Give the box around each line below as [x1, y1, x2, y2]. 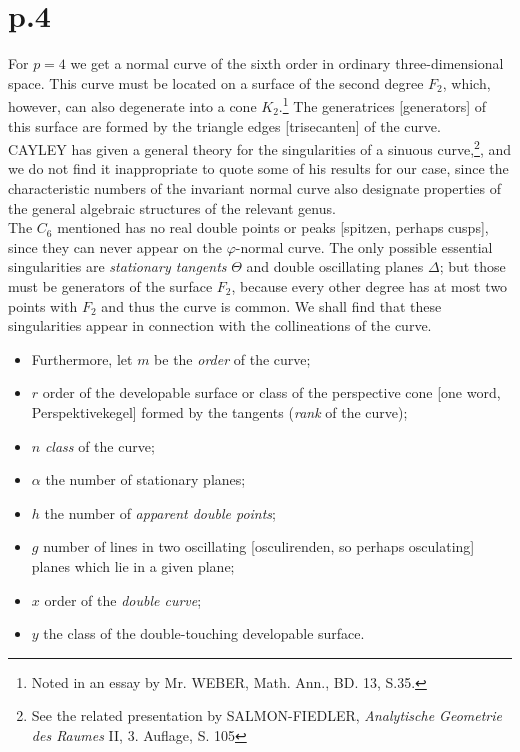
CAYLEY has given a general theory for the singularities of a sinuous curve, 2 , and [8, 136, 512, 159]
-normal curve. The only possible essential [235, 236, 493, 257]
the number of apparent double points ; [44, 502, 276, 523]
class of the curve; [44, 435, 155, 456]
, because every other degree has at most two [231, 275, 508, 296]
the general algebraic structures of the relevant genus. [8, 197, 336, 218]
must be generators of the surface [8, 275, 213, 296]
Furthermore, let [31, 348, 133, 369]
